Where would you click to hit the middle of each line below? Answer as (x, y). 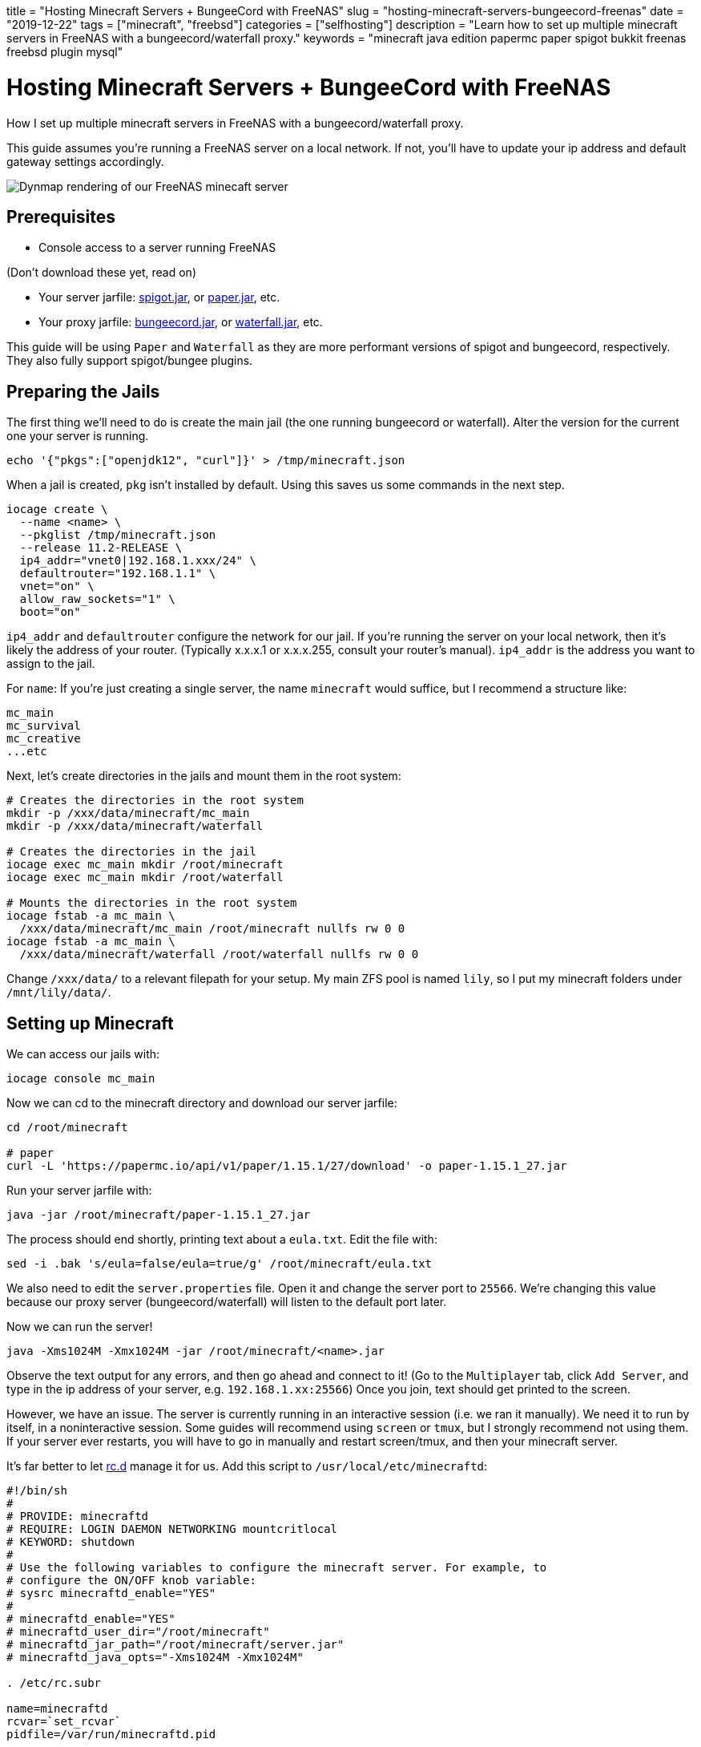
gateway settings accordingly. (85, 161)
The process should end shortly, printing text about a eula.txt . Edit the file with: (222, 1239)
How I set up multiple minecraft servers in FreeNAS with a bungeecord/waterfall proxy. (235, 123)
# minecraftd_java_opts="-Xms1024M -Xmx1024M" (155, 1658)
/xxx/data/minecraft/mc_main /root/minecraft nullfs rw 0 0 (212, 929)
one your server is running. (78, 436)
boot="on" (50, 612)
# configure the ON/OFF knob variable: (131, 1581)
